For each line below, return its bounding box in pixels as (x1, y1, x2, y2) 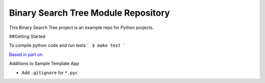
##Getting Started (9, 33, 46, 39)
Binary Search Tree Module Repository (9, 7, 170, 18)
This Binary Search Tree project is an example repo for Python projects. (9, 25, 154, 30)
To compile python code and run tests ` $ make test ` (9, 42, 126, 49)
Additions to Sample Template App (9, 60, 79, 66)
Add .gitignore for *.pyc (21, 69, 78, 76)
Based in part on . (9, 52, 44, 57)
